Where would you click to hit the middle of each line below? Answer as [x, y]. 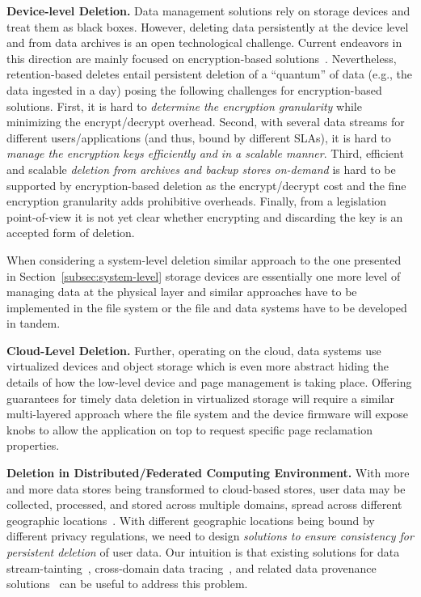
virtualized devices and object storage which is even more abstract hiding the [198, 366]
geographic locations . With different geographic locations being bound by [191, 520]
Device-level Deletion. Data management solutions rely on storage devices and [208, 11]
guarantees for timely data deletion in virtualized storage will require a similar [201, 398]
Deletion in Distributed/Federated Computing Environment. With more [208, 473]
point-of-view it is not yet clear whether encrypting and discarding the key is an [205, 216]
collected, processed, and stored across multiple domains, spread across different [204, 504]
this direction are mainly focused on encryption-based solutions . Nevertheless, [202, 58]
